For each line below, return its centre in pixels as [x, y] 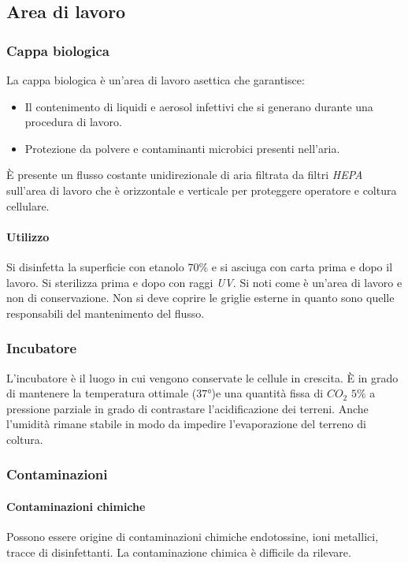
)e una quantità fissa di [267, 393]
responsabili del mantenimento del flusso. [106, 313]
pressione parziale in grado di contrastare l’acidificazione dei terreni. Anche [187, 408]
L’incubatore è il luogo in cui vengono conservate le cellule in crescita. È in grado [202, 377]
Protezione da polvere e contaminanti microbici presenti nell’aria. [182, 148]
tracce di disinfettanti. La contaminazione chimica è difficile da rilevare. [179, 552]
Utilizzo [28, 236]
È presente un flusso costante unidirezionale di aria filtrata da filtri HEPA [185, 175]
